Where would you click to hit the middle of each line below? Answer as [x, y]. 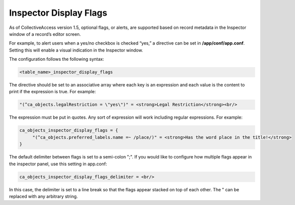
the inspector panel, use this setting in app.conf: [58, 164]
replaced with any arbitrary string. [44, 196]
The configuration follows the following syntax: [57, 59]
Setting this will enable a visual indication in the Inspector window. [76, 50]
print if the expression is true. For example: [52, 92]
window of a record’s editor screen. [45, 34]
